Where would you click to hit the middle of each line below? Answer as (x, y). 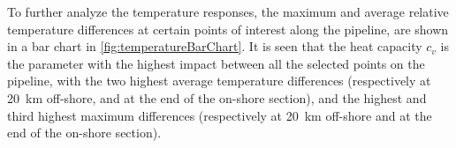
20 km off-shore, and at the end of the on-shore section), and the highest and (217, 97)
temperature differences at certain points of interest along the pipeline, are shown (228, 29)
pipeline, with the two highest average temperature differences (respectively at (219, 81)
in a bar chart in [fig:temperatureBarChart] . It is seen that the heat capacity (215, 46)
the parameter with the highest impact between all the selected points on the (216, 63)
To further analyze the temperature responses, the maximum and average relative (228, 11)
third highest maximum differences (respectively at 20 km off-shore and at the (220, 115)
